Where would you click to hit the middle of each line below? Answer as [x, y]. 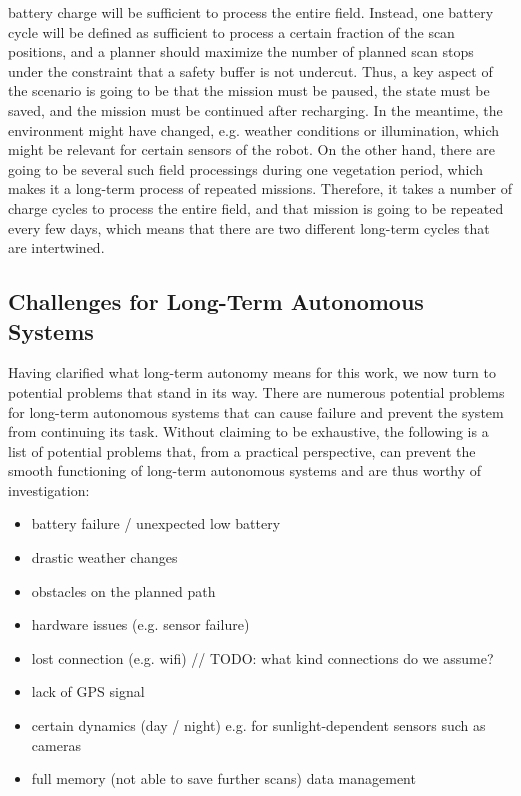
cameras [56, 744]
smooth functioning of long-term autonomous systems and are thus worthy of [245, 470]
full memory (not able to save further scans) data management [223, 778]
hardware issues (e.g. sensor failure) [140, 624]
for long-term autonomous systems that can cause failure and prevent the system [256, 411]
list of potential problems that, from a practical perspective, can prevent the [242, 450]
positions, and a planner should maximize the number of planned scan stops [241, 51]
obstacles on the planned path [123, 590]
